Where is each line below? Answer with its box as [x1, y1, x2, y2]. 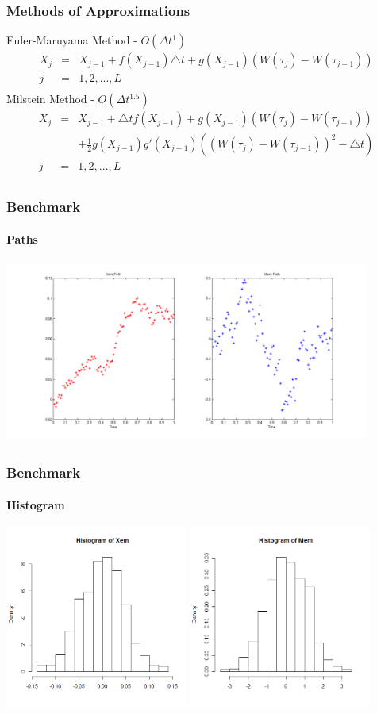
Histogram [6, 496, 65, 512]
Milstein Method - [6, 90, 94, 107]
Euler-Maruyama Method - [6, 32, 137, 48]
